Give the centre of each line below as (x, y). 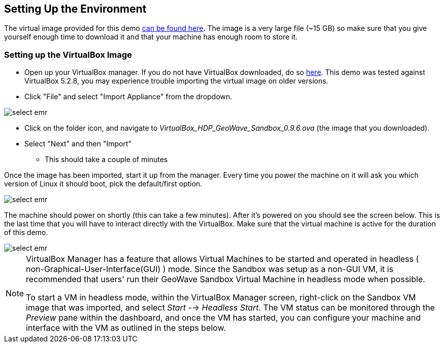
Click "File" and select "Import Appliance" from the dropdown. (128, 97)
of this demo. (26, 233)
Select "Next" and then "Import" (78, 144)
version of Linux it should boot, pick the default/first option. (103, 184)
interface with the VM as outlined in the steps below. (126, 328)
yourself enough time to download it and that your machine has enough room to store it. (151, 37)
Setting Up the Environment (75, 9)
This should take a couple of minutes (106, 160)
